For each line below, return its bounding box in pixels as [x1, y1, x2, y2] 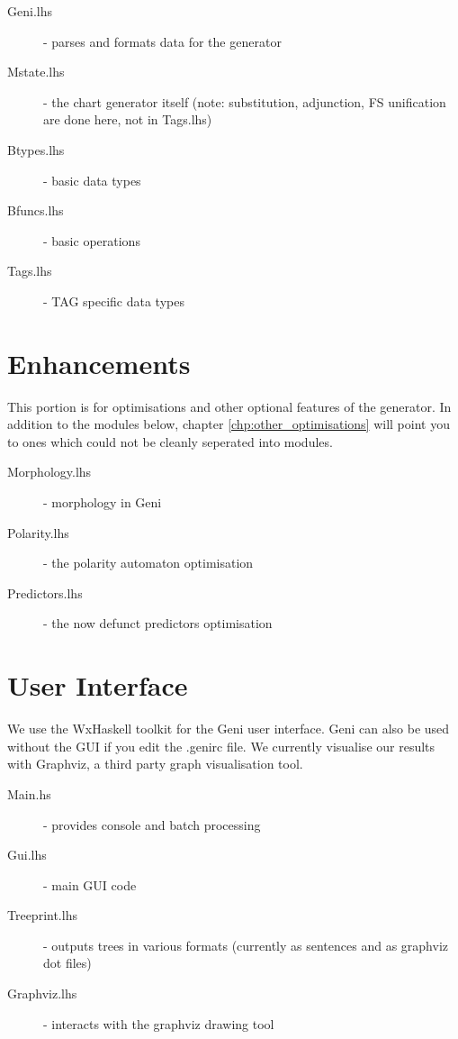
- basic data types [43, 170, 141, 189]
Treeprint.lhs [7, 906, 77, 925]
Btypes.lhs [7, 140, 65, 159]
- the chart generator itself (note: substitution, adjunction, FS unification [43, 92, 446, 111]
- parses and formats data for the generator [43, 32, 282, 50]
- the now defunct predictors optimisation [43, 614, 273, 633]
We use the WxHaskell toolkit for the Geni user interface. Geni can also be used [7, 719, 450, 738]
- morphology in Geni [43, 493, 162, 512]
